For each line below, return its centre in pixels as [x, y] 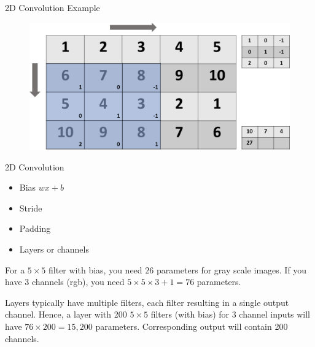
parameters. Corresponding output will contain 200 [192, 326]
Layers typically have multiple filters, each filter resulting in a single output [147, 302]
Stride [31, 208]
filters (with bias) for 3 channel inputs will [230, 314]
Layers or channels [54, 249]
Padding [35, 228]
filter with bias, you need [95, 269]
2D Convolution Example [52, 7]
